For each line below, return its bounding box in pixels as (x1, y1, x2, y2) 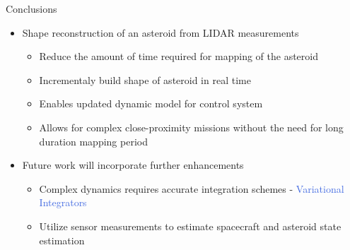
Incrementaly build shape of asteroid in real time (39, 72, 251, 87)
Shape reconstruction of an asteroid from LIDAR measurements (22, 25, 299, 40)
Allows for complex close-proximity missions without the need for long (39, 119, 344, 134)
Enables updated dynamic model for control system (39, 96, 263, 111)
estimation (39, 232, 85, 247)
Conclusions (6, 1, 57, 16)
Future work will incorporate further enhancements (22, 157, 244, 172)
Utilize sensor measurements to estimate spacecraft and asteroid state (39, 218, 342, 233)
